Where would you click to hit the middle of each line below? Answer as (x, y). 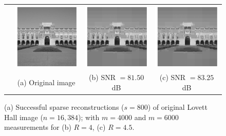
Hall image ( (24, 117)
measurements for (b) (38, 127)
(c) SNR (173, 77)
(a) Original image (46, 82)
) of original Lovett (177, 106)
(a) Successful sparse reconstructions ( (64, 106)
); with (89, 117)
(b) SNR (102, 77)
